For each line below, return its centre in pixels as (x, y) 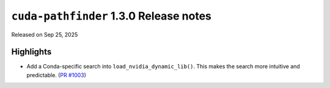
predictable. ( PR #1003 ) (57, 75)
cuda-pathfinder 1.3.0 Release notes (112, 16)
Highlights (31, 52)
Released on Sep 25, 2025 (45, 34)
